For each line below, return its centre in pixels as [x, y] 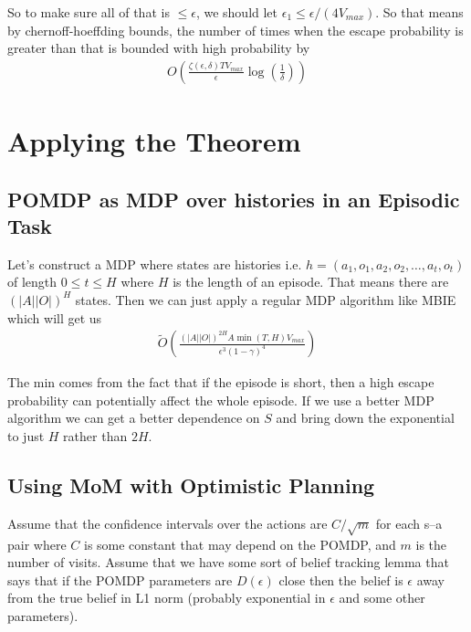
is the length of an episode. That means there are [311, 282]
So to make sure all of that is [89, 12]
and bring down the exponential [365, 418]
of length [32, 282]
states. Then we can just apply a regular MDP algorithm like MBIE [266, 299]
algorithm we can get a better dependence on [134, 418]
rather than [95, 435]
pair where [37, 544]
